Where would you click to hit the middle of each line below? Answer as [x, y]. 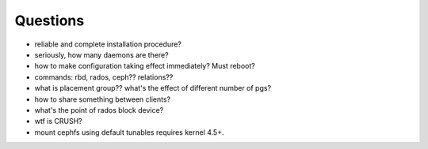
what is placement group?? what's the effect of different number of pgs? [153, 88]
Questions [50, 20]
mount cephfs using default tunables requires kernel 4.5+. [129, 132]
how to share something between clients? [102, 99]
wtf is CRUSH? [58, 121]
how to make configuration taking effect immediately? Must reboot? [145, 66]
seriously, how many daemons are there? [102, 54]
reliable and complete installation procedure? [108, 44]
